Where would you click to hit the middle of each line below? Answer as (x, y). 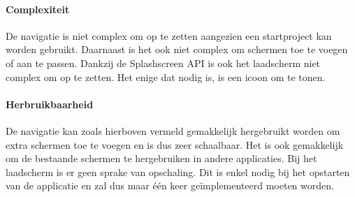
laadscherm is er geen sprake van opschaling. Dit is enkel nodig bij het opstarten (178, 172)
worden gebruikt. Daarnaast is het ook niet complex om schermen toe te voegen (177, 49)
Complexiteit (38, 9)
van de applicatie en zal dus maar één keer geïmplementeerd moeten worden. (170, 185)
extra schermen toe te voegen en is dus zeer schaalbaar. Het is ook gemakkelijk (175, 144)
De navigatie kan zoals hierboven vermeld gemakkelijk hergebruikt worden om (173, 130)
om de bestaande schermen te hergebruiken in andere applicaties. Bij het (161, 158)
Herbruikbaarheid (50, 104)
